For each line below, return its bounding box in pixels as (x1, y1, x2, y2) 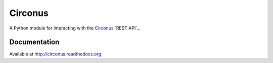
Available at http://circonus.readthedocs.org (9, 51, 101, 57)
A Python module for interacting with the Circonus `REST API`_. (9, 25, 141, 31)
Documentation (9, 38, 60, 46)
